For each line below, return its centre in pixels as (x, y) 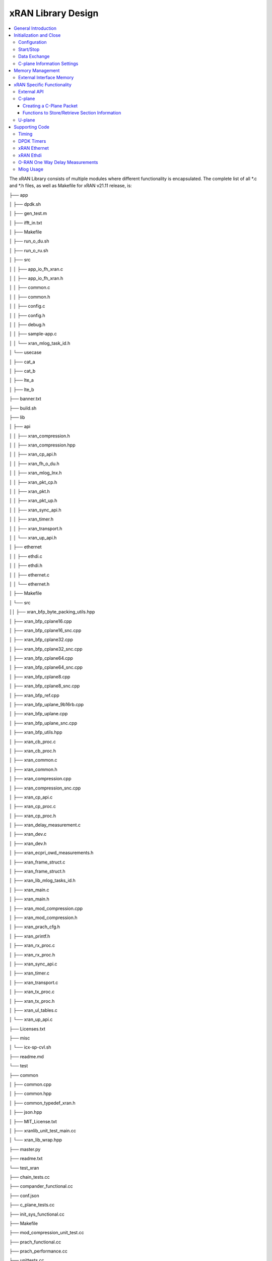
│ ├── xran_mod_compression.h (43, 918)
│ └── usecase (25, 353)
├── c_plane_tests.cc (32, 1205)
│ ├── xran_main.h (29, 899)
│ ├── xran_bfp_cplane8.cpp (40, 676)
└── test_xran (24, 1168)
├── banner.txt (25, 399)
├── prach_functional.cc (35, 1242)
